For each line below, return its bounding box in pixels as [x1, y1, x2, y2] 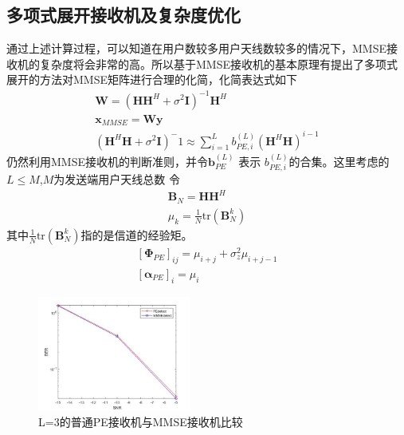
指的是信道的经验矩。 [80, 226, 193, 243]
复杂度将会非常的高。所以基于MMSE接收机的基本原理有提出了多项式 [39, 55, 398, 72]
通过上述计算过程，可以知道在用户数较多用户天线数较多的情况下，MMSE [6, 40, 386, 57]
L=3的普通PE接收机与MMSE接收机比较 [38, 413, 243, 430]
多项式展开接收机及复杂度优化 [6, 2, 241, 27]
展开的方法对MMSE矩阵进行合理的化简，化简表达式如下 [6, 71, 297, 88]
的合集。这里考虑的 [288, 152, 390, 169]
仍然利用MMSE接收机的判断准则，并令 [6, 152, 208, 169]
